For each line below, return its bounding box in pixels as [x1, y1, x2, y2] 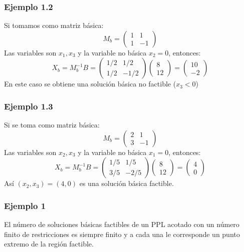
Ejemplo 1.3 [4, 99, 53, 112]
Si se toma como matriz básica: [4, 119, 100, 130]
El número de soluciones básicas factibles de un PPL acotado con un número [4, 219, 239, 229]
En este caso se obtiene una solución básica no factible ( [4, 78, 176, 89]
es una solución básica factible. [79, 178, 174, 188]
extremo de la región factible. [4, 238, 94, 249]
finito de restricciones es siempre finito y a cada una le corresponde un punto [4, 228, 240, 239]
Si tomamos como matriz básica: [4, 20, 104, 30]
